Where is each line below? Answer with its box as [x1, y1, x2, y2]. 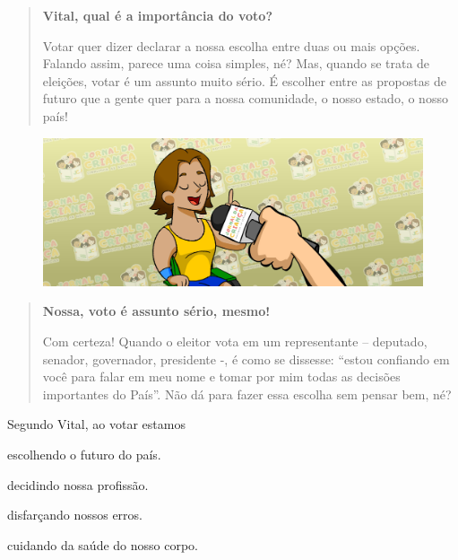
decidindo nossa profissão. [7, 475, 149, 494]
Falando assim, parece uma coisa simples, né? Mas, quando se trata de [42, 54, 430, 73]
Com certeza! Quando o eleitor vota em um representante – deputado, [42, 331, 428, 350]
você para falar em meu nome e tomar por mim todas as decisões [42, 367, 401, 386]
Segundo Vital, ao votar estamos [7, 415, 186, 433]
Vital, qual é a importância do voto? [42, 6, 272, 24]
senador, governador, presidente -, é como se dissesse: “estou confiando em [42, 349, 450, 368]
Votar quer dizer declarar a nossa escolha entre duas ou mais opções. [42, 36, 420, 55]
